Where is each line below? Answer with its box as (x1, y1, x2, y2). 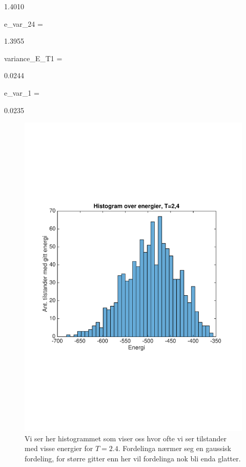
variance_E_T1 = (4, 52, 63, 63)
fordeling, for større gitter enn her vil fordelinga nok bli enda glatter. (25, 453, 241, 463)
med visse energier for (25, 443, 93, 454)
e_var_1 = (4, 87, 39, 98)
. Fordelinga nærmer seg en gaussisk (118, 443, 232, 454)
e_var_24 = (4, 18, 43, 29)
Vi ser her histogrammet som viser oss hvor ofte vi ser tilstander (25, 433, 227, 443)
